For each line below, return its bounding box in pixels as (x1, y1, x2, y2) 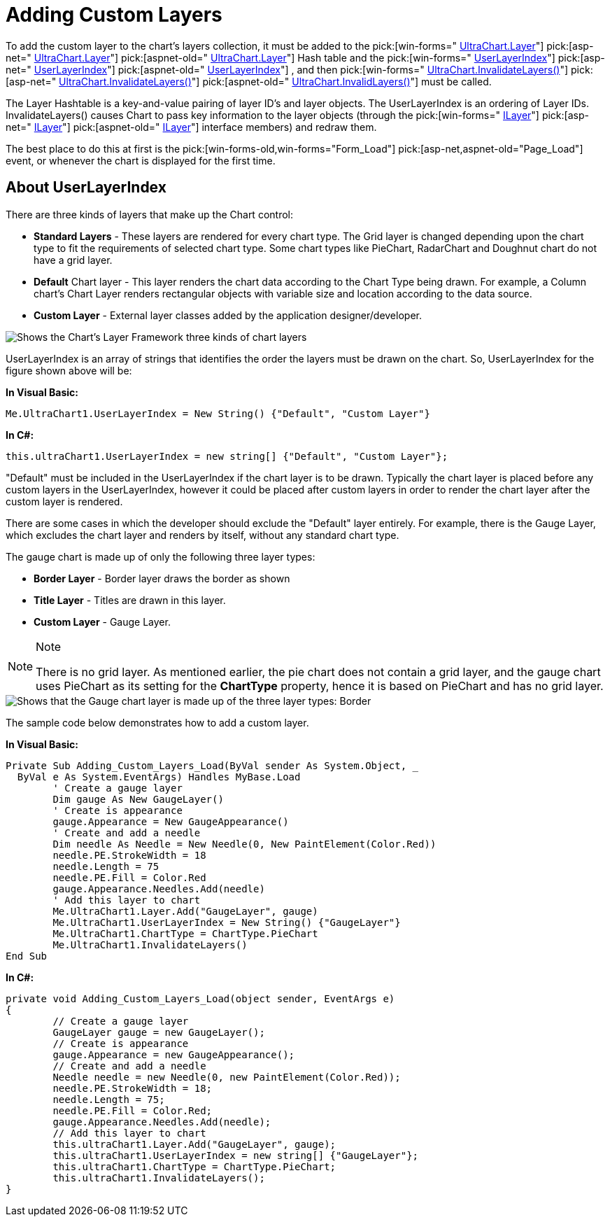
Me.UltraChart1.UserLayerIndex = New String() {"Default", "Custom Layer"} (6, 407, 430, 419)
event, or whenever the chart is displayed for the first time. (6, 154, 276, 167)
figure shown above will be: (6, 364, 132, 377)
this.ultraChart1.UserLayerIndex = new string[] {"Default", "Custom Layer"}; (6, 450, 448, 462)
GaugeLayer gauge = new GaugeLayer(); (52, 1026, 265, 1038)
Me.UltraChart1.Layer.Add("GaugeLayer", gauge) (52, 905, 318, 917)
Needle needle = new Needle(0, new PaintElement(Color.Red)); (52, 1071, 401, 1083)
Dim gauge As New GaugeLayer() (52, 793, 224, 805)
